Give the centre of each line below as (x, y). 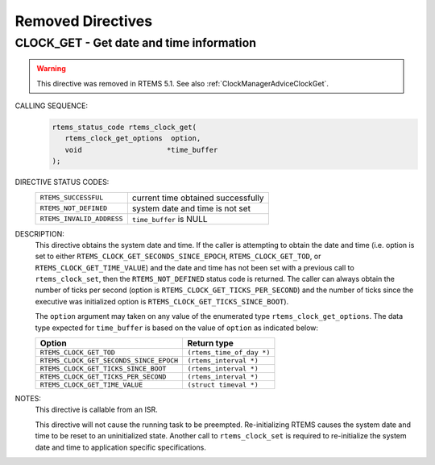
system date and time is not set (191, 208)
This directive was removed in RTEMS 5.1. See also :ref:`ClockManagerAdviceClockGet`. (183, 83)
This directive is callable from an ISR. (96, 410)
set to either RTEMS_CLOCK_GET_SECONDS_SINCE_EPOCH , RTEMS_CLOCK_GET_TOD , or (178, 256)
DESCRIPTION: (39, 233)
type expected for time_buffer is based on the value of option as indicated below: (176, 328)
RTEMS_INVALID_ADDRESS (82, 219)
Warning (51, 69)
